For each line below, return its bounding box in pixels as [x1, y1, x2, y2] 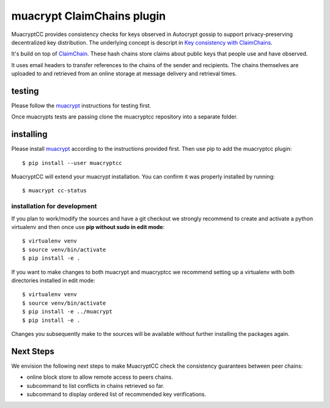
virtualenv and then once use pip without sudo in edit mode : [11, 224, 165, 231]
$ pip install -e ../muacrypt [22, 308, 113, 315]
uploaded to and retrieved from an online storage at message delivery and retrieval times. [11, 70, 237, 78]
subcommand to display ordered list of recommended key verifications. [26, 391, 207, 398]
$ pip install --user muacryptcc [22, 159, 122, 166]
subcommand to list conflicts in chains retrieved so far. [26, 382, 165, 389]
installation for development [11, 202, 97, 211]
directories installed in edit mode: [11, 277, 95, 284]
